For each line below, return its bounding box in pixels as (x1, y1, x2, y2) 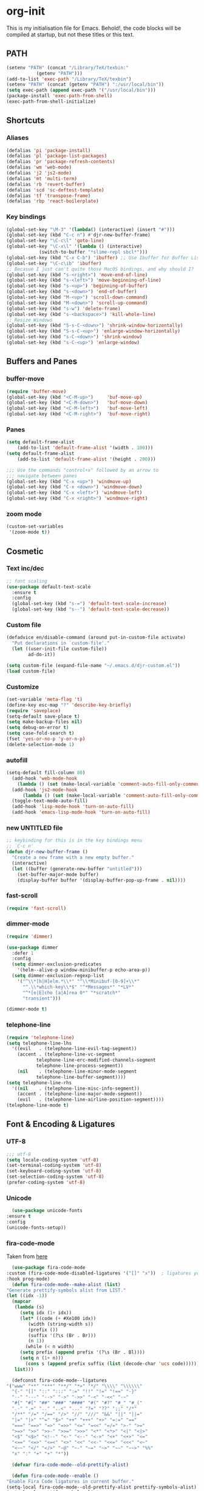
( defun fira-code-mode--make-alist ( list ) (12, 1281, 121, 1287)
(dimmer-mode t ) (6, 1006, 47, 1012)
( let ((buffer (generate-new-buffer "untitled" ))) (12, 865, 143, 872)
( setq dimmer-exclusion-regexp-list (12, 973, 104, 979)
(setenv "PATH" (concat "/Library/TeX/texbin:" (6, 64, 129, 71)
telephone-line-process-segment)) (36, 1063, 123, 1069)
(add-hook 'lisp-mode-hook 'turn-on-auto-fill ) (12, 804, 135, 810)
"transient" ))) (22, 995, 61, 1001)
